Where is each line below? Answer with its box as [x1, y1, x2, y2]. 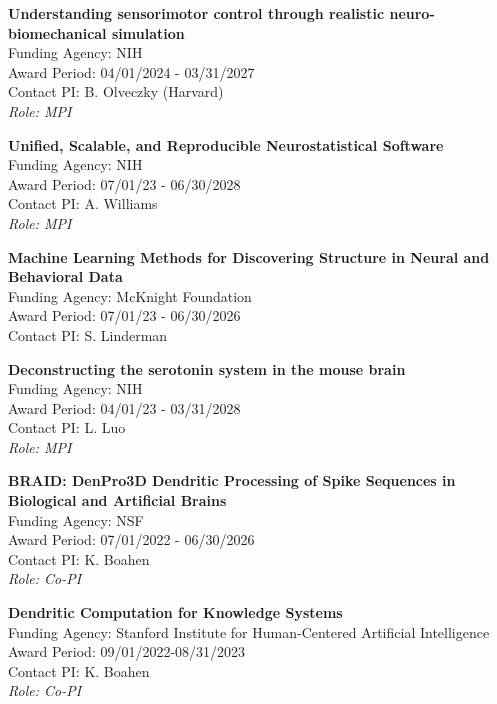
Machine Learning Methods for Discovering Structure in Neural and [8, 246, 490, 267]
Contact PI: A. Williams [8, 193, 158, 214]
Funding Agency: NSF [8, 509, 144, 530]
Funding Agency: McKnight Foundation [8, 285, 252, 306]
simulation [111, 22, 185, 43]
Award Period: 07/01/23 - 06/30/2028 [8, 173, 241, 194]
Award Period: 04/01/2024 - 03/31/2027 [8, 61, 255, 82]
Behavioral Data [8, 266, 123, 287]
